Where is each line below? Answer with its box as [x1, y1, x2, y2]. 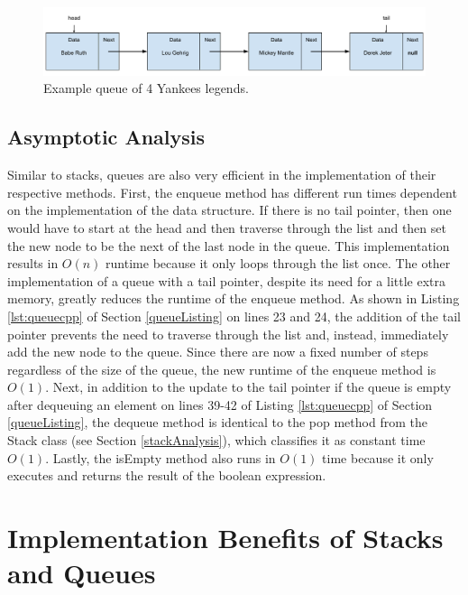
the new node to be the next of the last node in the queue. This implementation [7, 236, 450, 255]
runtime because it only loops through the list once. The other [106, 254, 451, 273]
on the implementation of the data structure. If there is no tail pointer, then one [7, 200, 452, 219]
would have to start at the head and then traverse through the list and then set [7, 218, 446, 237]
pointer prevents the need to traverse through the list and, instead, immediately [7, 324, 449, 343]
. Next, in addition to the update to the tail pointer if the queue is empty [45, 377, 452, 396]
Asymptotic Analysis [7, 123, 206, 151]
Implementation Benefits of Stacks [7, 519, 444, 556]
